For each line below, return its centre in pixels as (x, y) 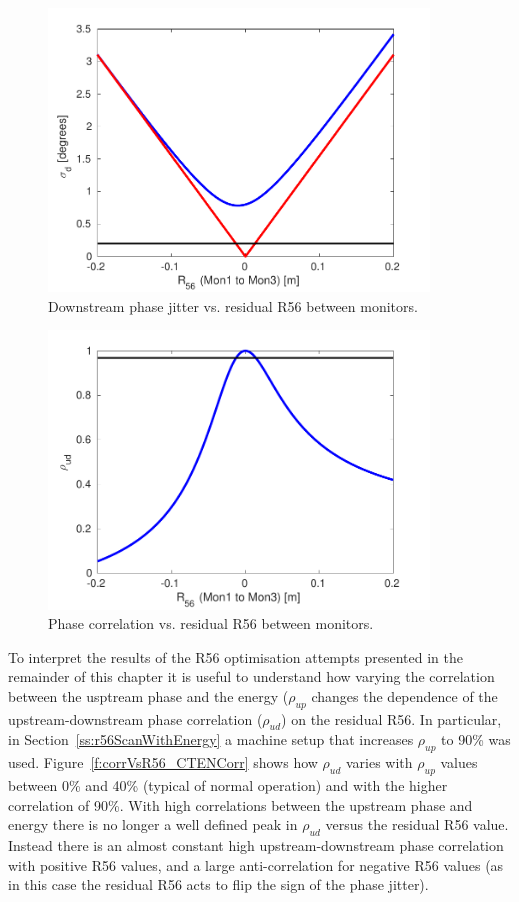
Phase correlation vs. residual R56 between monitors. (211, 623)
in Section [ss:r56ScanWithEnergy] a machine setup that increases (211, 739)
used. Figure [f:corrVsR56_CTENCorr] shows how (163, 762)
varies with (379, 762)
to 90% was (476, 739)
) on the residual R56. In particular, (391, 718)
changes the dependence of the (404, 695)
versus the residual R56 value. (417, 824)
